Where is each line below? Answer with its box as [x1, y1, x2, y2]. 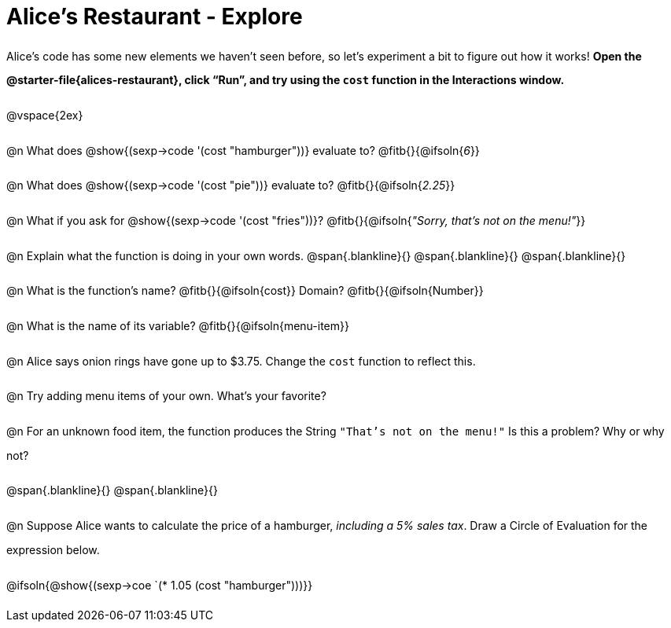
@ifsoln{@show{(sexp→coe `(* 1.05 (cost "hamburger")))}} [6, 578, 313, 592]
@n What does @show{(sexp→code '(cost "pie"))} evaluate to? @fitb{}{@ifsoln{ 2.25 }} [6, 178, 455, 193]
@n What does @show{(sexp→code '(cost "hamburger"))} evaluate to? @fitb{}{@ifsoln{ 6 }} [6, 143, 480, 157]
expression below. [6, 542, 100, 556]
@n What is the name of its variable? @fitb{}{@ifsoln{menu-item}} [6, 319, 349, 333]
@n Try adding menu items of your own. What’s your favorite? [6, 389, 326, 403]
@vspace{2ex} [6, 108, 83, 123]
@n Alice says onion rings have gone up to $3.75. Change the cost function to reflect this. [6, 354, 476, 368]
